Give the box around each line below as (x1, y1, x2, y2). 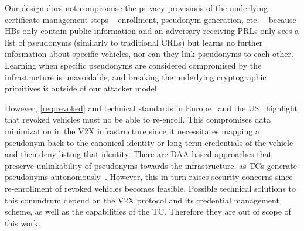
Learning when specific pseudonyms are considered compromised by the (5, 59, 262, 71)
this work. (5, 216, 40, 229)
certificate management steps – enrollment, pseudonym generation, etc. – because (5, 13, 296, 25)
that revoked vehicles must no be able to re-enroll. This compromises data (5, 113, 271, 125)
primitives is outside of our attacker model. (5, 82, 159, 94)
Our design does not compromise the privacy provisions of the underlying (5, 2, 268, 13)
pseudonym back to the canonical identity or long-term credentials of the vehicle (5, 136, 293, 148)
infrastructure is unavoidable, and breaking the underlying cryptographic (5, 70, 267, 83)
